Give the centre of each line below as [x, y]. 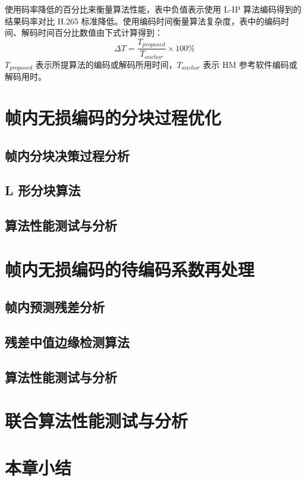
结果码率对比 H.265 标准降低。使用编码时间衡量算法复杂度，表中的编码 [143, 21]
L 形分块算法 [43, 190]
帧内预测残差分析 [55, 307]
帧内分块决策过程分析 [67, 155]
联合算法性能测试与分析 [97, 421]
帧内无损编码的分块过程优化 [113, 117]
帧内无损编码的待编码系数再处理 [130, 269]
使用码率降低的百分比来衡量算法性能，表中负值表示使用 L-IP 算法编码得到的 [153, 9]
